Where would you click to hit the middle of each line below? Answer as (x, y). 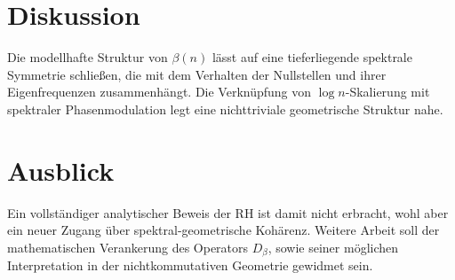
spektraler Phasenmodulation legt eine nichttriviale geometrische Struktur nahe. (225, 109)
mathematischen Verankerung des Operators (128, 247)
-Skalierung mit (387, 92)
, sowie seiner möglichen (333, 247)
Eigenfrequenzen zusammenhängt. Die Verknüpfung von (160, 92)
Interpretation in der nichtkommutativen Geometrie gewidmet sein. (190, 265)
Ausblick (61, 170)
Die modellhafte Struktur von (88, 57)
